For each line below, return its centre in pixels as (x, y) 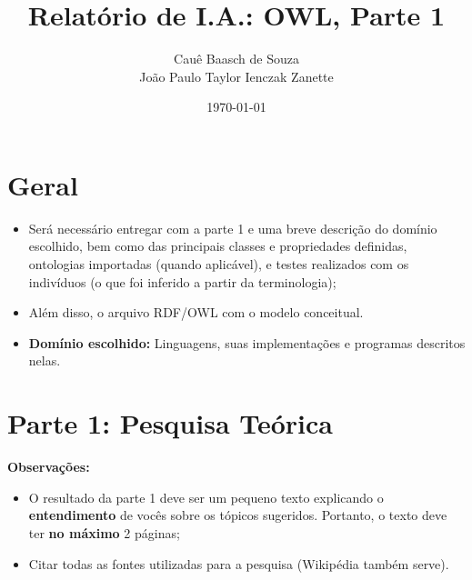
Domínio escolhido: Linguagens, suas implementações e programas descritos (247, 342)
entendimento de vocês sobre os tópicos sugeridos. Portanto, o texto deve (238, 515)
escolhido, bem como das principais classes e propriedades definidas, (218, 246)
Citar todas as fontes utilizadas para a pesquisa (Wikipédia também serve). (239, 563)
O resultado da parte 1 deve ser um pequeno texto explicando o (206, 497)
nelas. (45, 360)
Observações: (49, 467)
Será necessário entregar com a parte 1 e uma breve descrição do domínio (233, 228)
